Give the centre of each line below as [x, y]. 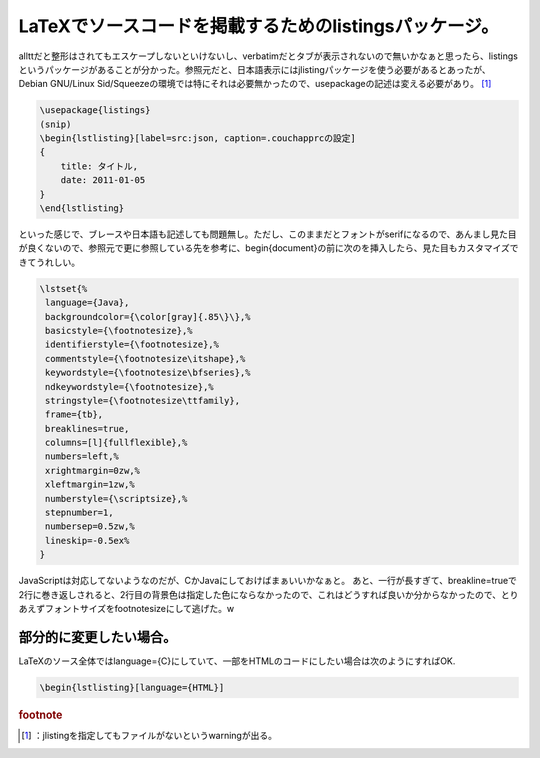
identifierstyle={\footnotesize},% [132, 344]
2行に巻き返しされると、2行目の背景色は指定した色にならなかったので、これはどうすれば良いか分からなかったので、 [260, 594]
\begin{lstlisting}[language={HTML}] [132, 687]
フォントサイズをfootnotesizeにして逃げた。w [139, 608]
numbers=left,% [82, 456]
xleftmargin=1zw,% [90, 484]
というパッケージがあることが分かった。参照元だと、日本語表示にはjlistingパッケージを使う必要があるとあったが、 [254, 69]
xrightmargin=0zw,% [92, 470]
